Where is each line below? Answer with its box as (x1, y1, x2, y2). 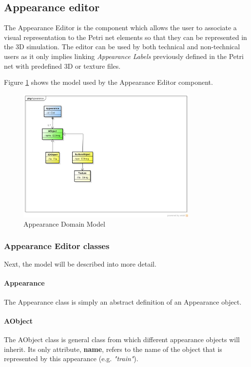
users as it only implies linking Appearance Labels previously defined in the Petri (4, 51, 244, 61)
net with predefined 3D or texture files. (4, 60, 121, 71)
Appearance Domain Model (23, 219, 105, 229)
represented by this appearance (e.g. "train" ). (4, 353, 138, 364)
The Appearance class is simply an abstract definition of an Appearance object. (4, 296, 242, 307)
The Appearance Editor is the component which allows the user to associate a (4, 22, 237, 33)
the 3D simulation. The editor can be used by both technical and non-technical (4, 41, 240, 52)
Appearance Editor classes (4, 239, 110, 251)
